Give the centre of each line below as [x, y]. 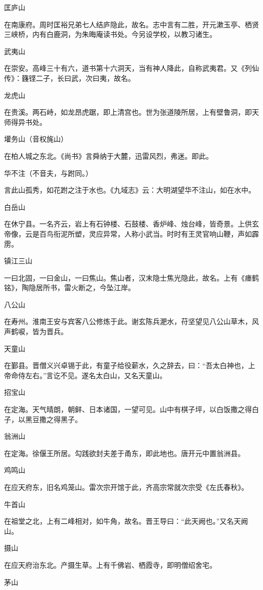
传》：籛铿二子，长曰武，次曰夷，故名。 [70, 78]
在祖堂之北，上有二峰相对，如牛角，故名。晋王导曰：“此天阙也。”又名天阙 [126, 521]
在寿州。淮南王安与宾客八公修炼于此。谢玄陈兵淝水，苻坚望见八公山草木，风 [131, 321]
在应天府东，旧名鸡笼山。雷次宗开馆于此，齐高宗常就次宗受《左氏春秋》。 [126, 487]
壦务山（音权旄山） [36, 139]
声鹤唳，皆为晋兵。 [36, 331]
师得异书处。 [25, 122]
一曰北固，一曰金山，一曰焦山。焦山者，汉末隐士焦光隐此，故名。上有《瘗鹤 [131, 277]
